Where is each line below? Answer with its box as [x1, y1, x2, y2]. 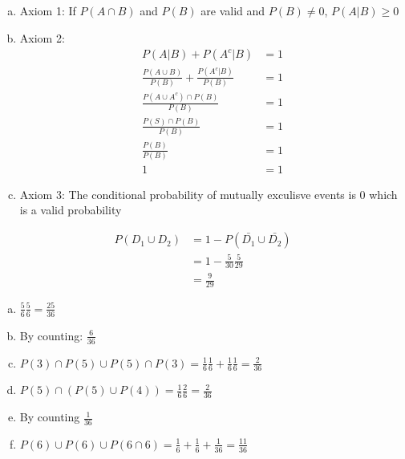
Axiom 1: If [19, 2, 76, 18]
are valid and [200, 2, 265, 18]
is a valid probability [19, 201, 122, 218]
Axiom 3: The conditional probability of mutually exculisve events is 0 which [19, 185, 398, 202]
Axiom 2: [19, 29, 65, 46]
